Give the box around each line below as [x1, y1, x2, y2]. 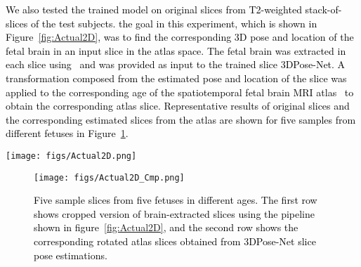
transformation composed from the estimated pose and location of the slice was [6, 70, 347, 85]
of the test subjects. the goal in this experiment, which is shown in [30, 15, 317, 30]
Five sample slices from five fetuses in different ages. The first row [34, 193, 317, 207]
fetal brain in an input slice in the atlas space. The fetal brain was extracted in [6, 43, 346, 58]
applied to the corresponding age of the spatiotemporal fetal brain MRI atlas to [6, 84, 354, 99]
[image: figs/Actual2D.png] [6, 150, 137, 161]
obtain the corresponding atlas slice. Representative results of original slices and [6, 98, 350, 113]
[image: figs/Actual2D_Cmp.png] [34, 172, 185, 183]
